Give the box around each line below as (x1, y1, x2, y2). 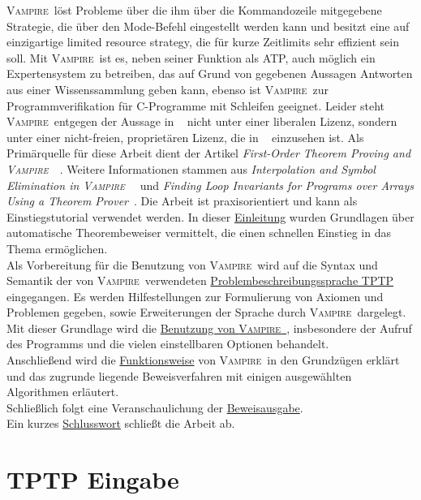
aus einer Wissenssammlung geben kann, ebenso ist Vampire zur (6, 80, 329, 97)
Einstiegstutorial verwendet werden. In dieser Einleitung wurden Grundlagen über (6, 208, 415, 225)
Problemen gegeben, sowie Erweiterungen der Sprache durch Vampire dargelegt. (6, 304, 406, 321)
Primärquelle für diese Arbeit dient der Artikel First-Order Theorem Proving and (6, 144, 411, 162)
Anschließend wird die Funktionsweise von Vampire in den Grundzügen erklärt (6, 351, 400, 369)
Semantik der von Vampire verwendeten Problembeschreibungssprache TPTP (6, 272, 394, 289)
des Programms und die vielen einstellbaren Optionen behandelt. (6, 335, 329, 352)
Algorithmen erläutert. (6, 383, 119, 400)
